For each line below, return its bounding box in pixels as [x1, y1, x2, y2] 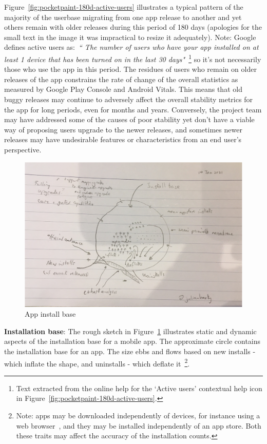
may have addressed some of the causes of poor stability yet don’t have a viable [4, 114, 255, 125]
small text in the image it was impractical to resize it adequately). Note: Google [4, 31, 256, 42]
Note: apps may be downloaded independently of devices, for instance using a [16, 410, 260, 420]
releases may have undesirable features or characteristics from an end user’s [4, 134, 242, 145]
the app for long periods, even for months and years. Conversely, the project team [4, 104, 262, 114]
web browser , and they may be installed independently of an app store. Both [16, 420, 261, 431]
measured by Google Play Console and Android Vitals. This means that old [4, 84, 242, 94]
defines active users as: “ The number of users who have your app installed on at [4, 42, 259, 52]
